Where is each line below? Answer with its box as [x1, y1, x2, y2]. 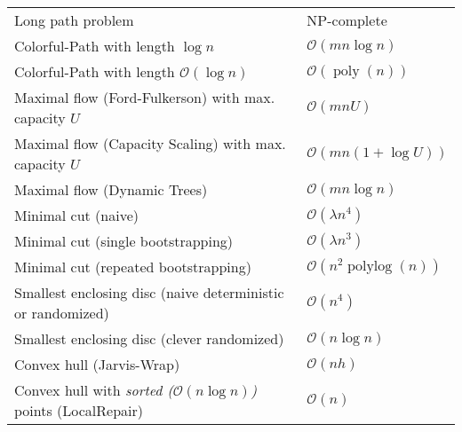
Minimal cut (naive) [14, 205, 139, 225]
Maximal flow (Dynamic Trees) [14, 179, 208, 200]
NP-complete [307, 10, 387, 30]
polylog [347, 258, 393, 273]
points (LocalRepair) [14, 400, 144, 420]
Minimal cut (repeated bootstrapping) [14, 256, 251, 277]
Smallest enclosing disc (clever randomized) [14, 328, 284, 349]
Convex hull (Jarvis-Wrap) [14, 354, 180, 374]
